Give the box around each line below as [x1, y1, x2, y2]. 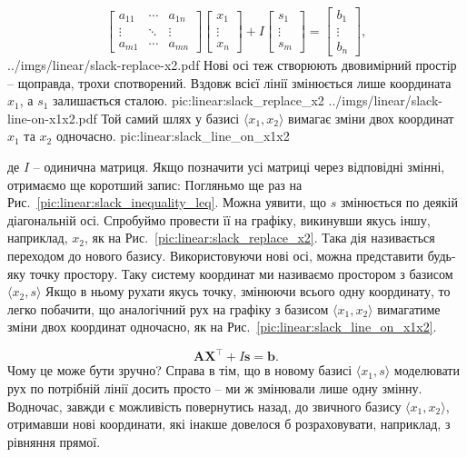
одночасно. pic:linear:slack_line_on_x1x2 [55, 126, 290, 145]
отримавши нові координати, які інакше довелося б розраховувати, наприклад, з [7, 414, 451, 433]
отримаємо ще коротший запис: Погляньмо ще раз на [7, 174, 303, 194]
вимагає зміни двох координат [288, 108, 454, 127]
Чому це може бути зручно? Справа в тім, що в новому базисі [7, 361, 353, 380]
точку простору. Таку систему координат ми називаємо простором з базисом [29, 263, 453, 283]
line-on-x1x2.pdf [7, 108, 97, 127]
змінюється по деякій [340, 193, 458, 212]
